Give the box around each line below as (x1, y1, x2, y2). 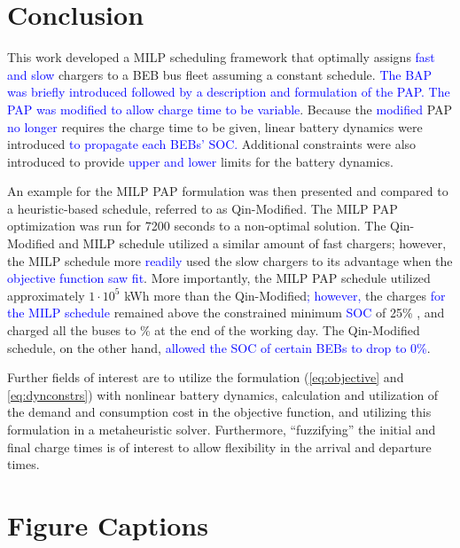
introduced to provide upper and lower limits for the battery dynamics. (7, 152, 394, 170)
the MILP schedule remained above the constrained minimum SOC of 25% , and (7, 303, 445, 322)
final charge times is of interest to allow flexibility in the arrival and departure (7, 437, 432, 456)
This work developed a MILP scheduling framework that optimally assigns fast (7, 48, 435, 67)
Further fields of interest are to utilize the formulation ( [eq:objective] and (7, 368, 404, 387)
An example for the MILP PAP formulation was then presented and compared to (7, 182, 448, 200)
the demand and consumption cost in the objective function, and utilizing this (7, 403, 432, 421)
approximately (7, 286, 85, 304)
